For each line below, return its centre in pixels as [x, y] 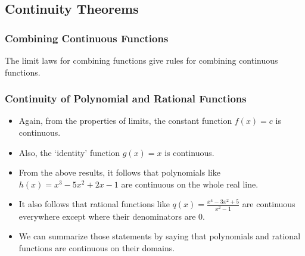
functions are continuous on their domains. [97, 247]
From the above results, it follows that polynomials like [119, 172]
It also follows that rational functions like [94, 204]
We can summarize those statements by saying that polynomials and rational [160, 236]
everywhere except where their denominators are [107, 216]
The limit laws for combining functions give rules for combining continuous [141, 60]
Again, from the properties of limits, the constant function [125, 121]
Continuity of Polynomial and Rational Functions [126, 99]
